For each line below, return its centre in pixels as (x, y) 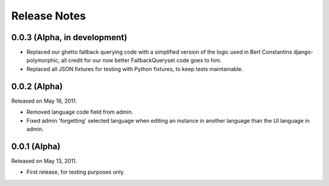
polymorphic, (43, 60)
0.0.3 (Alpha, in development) (69, 37)
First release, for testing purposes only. (76, 172)
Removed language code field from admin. (80, 112)
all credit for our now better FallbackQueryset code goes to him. (141, 60)
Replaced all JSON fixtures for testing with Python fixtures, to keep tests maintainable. (135, 69)
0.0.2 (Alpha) (37, 86)
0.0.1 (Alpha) (36, 146)
